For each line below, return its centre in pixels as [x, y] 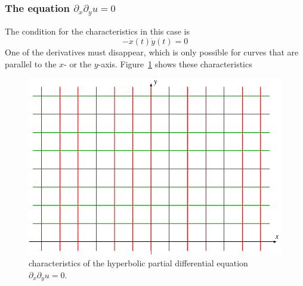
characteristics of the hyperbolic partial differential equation [138, 263]
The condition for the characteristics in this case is [98, 31]
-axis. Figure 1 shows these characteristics [175, 63]
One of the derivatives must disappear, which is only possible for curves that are [152, 52]
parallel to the [31, 63]
